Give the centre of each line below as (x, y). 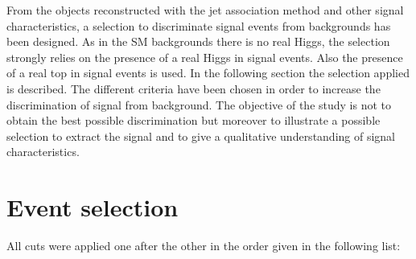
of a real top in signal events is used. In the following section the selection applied (208, 73)
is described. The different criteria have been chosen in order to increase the (194, 88)
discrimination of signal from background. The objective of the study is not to (199, 104)
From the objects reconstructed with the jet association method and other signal (205, 10)
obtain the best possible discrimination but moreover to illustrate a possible (194, 120)
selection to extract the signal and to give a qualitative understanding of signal (201, 136)
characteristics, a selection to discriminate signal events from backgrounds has (199, 25)
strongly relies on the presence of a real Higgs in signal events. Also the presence (205, 57)
